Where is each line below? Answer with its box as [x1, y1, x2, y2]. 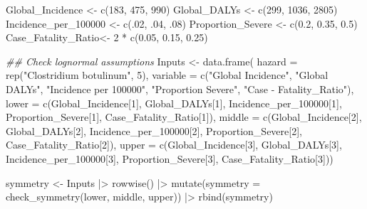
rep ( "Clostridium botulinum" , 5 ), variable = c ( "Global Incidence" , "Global [6, 68, 329, 82]
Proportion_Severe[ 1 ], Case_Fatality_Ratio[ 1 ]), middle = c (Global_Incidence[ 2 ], [6, 109, 362, 124]
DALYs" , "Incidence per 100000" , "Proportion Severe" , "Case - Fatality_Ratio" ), [6, 81, 354, 96]
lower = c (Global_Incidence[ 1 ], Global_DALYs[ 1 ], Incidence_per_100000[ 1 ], [6, 95, 342, 110]
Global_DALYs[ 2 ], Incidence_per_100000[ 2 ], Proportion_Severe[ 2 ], [6, 123, 302, 138]
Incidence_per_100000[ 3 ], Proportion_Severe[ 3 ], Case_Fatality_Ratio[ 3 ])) [6, 151, 334, 166]
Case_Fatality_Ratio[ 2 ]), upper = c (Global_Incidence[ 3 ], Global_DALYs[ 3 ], [6, 137, 342, 152]
